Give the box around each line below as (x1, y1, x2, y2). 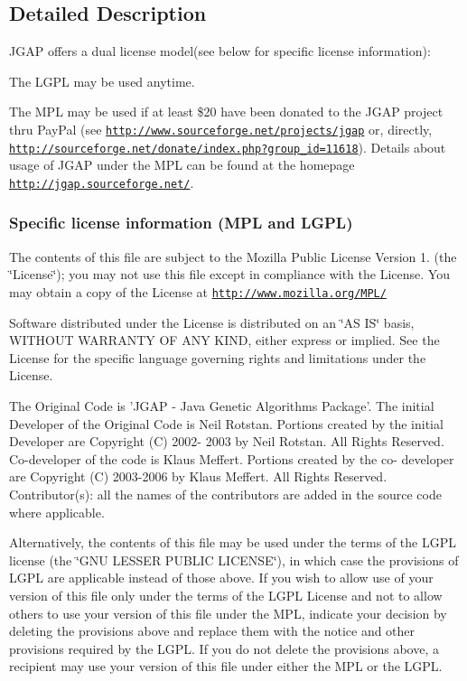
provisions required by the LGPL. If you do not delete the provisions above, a (9, 639, 439, 658)
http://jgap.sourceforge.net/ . (9, 173, 194, 191)
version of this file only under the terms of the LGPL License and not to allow (9, 585, 443, 604)
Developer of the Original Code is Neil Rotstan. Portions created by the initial (9, 414, 444, 433)
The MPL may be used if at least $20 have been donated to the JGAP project (9, 102, 444, 121)
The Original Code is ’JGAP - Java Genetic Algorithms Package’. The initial (9, 396, 434, 415)
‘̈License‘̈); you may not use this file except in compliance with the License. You (9, 265, 450, 284)
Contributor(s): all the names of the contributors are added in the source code (9, 484, 442, 503)
